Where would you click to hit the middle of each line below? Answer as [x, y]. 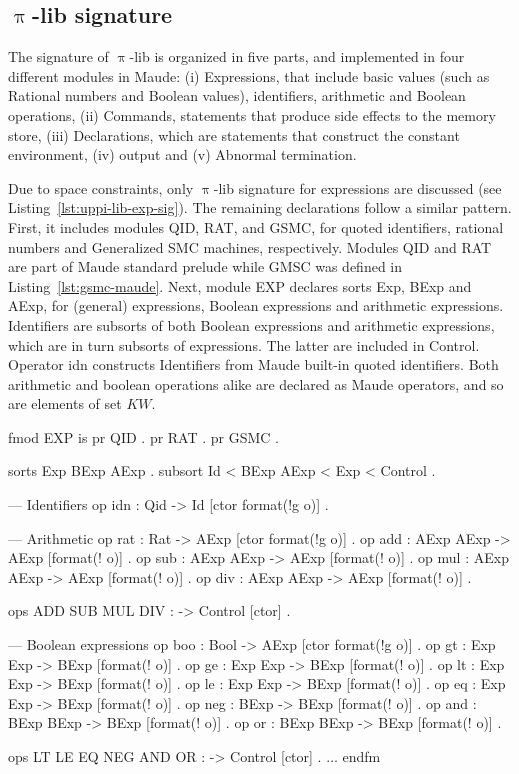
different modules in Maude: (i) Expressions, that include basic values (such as [249, 75]
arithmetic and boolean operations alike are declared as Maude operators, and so [256, 383]
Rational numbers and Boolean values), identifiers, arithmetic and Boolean [237, 95]
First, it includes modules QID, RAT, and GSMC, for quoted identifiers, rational [256, 226]
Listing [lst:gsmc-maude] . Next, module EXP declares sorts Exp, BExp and [240, 285]
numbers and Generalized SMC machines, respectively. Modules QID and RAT [250, 246]
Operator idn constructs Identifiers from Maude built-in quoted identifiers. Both [253, 364]
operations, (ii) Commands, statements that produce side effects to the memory [252, 114]
